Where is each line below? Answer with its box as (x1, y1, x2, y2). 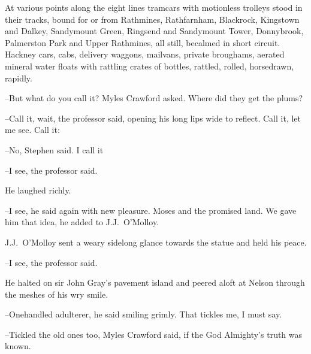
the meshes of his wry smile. (5, 288, 108, 300)
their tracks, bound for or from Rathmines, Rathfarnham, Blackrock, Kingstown (5, 13, 300, 25)
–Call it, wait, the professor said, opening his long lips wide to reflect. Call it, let (5, 111, 301, 124)
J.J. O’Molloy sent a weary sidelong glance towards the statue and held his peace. (5, 235, 307, 248)
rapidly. (5, 71, 32, 84)
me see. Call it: (5, 123, 60, 136)
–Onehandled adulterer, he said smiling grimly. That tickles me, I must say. (5, 308, 282, 320)
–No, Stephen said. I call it (5, 143, 104, 156)
